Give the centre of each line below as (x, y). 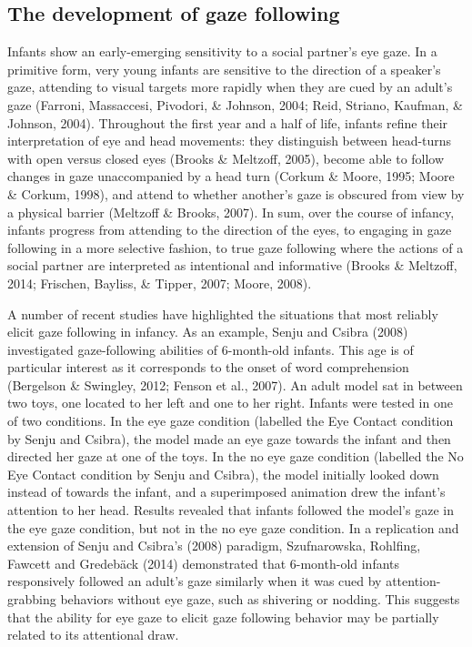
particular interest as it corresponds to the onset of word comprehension (208, 367)
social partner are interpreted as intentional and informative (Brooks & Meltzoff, (232, 265)
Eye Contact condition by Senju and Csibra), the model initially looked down (223, 474)
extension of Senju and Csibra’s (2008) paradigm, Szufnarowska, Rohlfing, (214, 546)
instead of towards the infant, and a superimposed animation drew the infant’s (226, 492)
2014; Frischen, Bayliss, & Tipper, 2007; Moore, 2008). (160, 283)
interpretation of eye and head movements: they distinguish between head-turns (230, 141)
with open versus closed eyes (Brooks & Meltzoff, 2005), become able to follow (226, 158)
